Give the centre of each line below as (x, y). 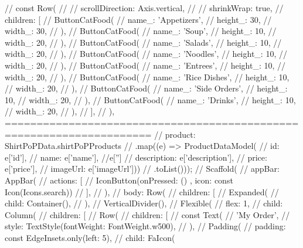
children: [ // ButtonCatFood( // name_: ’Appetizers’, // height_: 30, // (138, 19)
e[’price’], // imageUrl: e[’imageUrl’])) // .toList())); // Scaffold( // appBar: (142, 169)
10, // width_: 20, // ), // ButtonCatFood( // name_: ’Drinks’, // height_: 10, (150, 99)
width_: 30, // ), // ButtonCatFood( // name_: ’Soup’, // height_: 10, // (141, 31)
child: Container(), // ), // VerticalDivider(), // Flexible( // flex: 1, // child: (144, 203)
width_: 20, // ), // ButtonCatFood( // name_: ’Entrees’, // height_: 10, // (145, 65)
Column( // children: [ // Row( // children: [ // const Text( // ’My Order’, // (147, 214)
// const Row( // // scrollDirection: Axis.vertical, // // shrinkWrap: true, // (144, 8)
